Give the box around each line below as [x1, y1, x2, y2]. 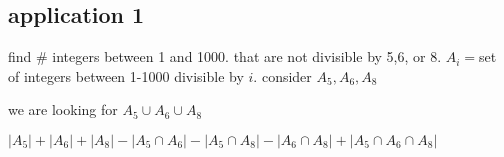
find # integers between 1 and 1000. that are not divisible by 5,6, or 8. [8, 46, 442, 67]
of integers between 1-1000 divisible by [8, 65, 244, 86]
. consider [253, 65, 312, 86]
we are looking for [8, 99, 118, 120]
